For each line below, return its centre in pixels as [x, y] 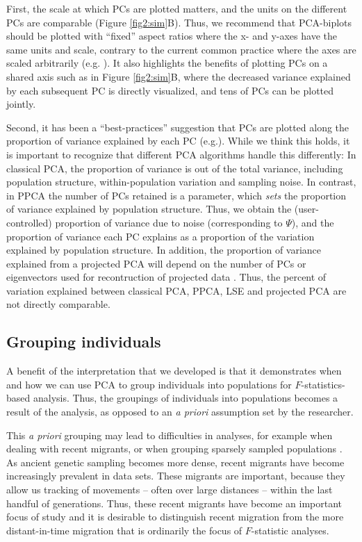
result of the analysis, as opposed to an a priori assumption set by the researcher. [180, 412]
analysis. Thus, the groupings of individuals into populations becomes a [186, 398]
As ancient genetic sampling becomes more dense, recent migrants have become [175, 462]
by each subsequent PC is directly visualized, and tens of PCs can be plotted [170, 90]
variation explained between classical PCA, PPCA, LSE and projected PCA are [176, 290]
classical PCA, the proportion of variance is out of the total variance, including [175, 168]
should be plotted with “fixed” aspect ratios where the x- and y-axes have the [172, 36]
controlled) [29, 222]
